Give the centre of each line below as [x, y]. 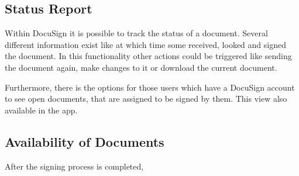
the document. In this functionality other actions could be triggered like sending [148, 56]
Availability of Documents [85, 141]
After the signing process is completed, [74, 166]
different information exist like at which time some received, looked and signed [145, 44]
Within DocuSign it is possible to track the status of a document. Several [136, 33]
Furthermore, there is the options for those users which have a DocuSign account [150, 87]
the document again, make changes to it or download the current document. [141, 67]
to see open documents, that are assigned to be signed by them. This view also [146, 99]
